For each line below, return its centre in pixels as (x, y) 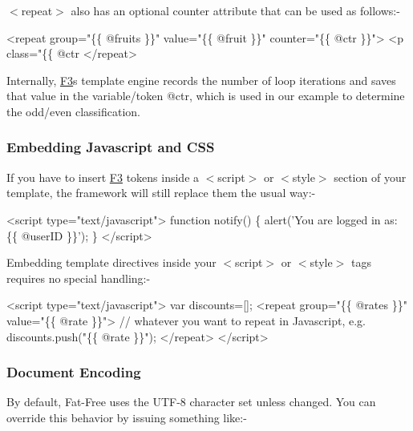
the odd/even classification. (73, 111)
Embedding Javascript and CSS (111, 147)
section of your (370, 177)
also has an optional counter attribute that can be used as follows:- (235, 10)
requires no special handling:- (79, 278)
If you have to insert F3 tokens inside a (103, 177)
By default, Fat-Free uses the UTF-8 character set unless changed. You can (191, 402)
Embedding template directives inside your (111, 262)
